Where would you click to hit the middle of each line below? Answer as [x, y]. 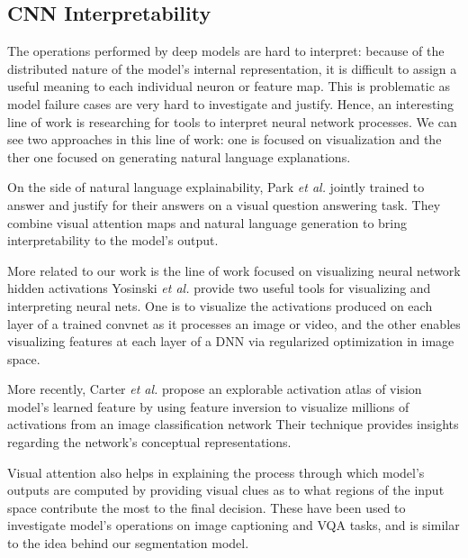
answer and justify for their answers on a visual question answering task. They [224, 204]
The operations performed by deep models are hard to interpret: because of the [226, 51]
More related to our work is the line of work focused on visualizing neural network [234, 270]
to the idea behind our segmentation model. [128, 543]
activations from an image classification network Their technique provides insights [233, 424]
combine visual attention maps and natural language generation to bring [207, 222]
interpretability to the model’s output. [113, 240]
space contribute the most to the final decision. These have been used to [207, 507]
